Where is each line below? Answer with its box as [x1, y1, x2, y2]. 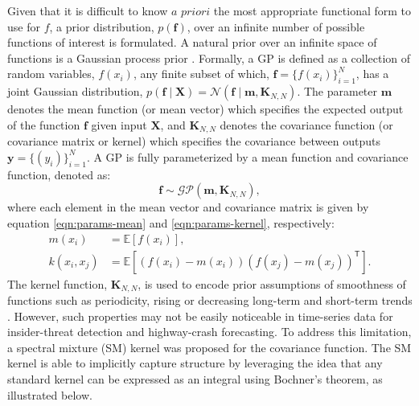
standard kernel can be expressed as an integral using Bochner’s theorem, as [7, 371, 383, 388]
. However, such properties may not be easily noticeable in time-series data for [7, 307, 393, 324]
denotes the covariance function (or [220, 116, 393, 133]
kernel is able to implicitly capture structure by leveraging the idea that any [7, 355, 383, 371]
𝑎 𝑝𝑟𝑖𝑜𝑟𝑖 [170, 6, 211, 18]
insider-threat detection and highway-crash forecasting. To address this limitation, [7, 323, 412, 340]
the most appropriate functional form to [213, 2, 412, 18]
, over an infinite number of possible [187, 18, 365, 35]
